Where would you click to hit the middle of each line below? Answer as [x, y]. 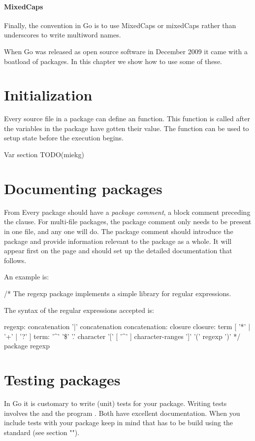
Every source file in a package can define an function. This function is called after [127, 119]
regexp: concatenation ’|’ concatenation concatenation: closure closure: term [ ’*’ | [127, 326]
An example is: [27, 277]
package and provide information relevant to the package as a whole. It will [118, 241]
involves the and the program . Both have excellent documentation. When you [122, 413]
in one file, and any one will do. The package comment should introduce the [119, 231]
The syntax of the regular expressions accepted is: [79, 310]
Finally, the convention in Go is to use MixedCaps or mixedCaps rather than [120, 25]
